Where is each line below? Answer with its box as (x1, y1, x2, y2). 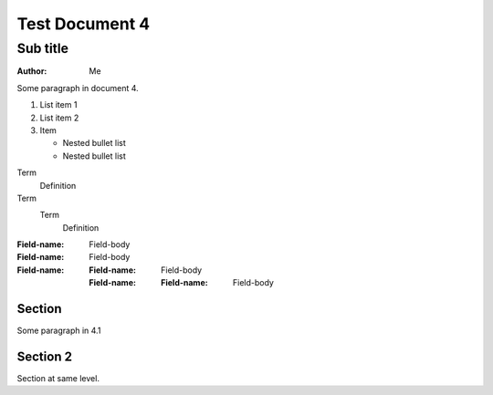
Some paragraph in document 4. (16, 82, 139, 93)
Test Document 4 (16, 14, 151, 34)
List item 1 (39, 99, 78, 110)
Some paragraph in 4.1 (16, 325, 101, 337)
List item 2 (39, 112, 79, 123)
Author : (16, 66, 47, 77)
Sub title (16, 40, 68, 57)
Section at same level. (16, 373, 100, 384)
